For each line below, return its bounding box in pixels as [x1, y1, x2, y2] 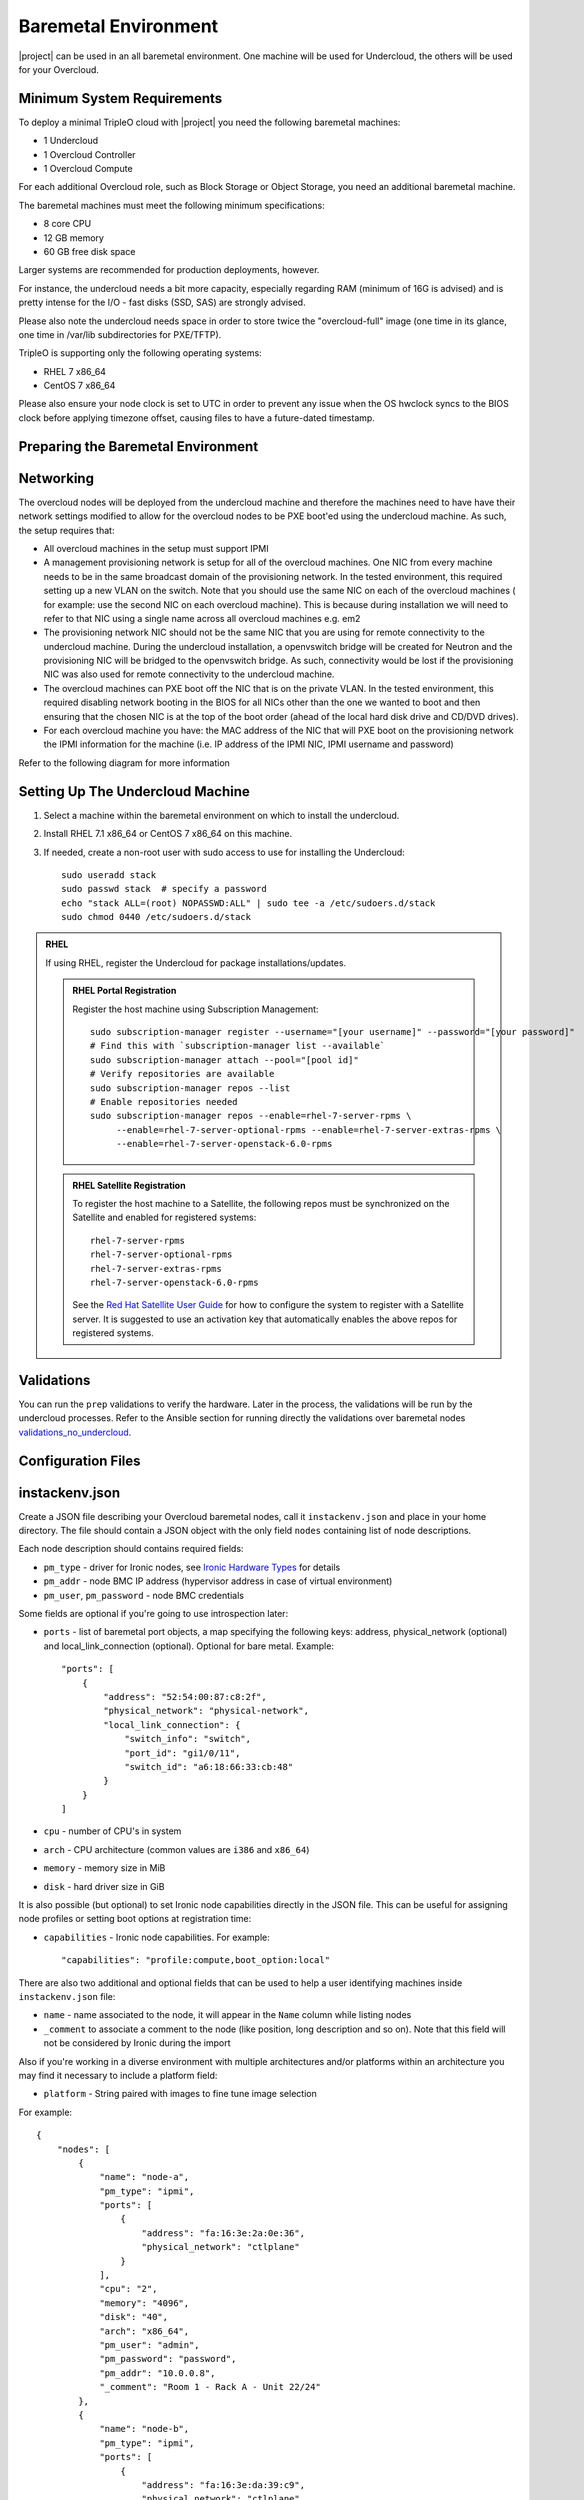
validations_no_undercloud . [18, 1426, 132, 1438]
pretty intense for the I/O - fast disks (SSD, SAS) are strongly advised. [18, 296, 306, 309]
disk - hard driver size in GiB [43, 1880, 165, 1892]
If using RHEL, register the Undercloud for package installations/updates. [45, 956, 347, 969]
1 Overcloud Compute [43, 163, 134, 175]
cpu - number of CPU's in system [43, 1825, 182, 1837]
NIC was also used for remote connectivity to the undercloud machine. [43, 668, 335, 680]
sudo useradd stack [61, 869, 157, 880]
